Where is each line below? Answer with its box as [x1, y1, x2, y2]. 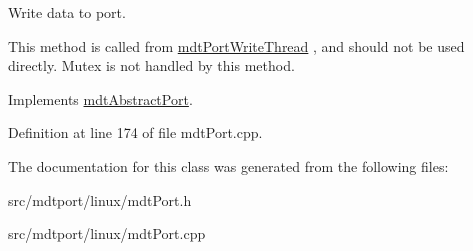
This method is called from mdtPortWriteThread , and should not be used [8, 35, 465, 56]
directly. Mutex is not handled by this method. [8, 55, 295, 76]
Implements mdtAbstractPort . [8, 88, 193, 109]
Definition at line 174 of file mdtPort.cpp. [8, 122, 263, 143]
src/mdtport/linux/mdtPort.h [8, 189, 192, 210]
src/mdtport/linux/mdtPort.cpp [8, 223, 206, 244]
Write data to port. [8, 2, 126, 22]
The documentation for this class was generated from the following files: [8, 155, 449, 176]
